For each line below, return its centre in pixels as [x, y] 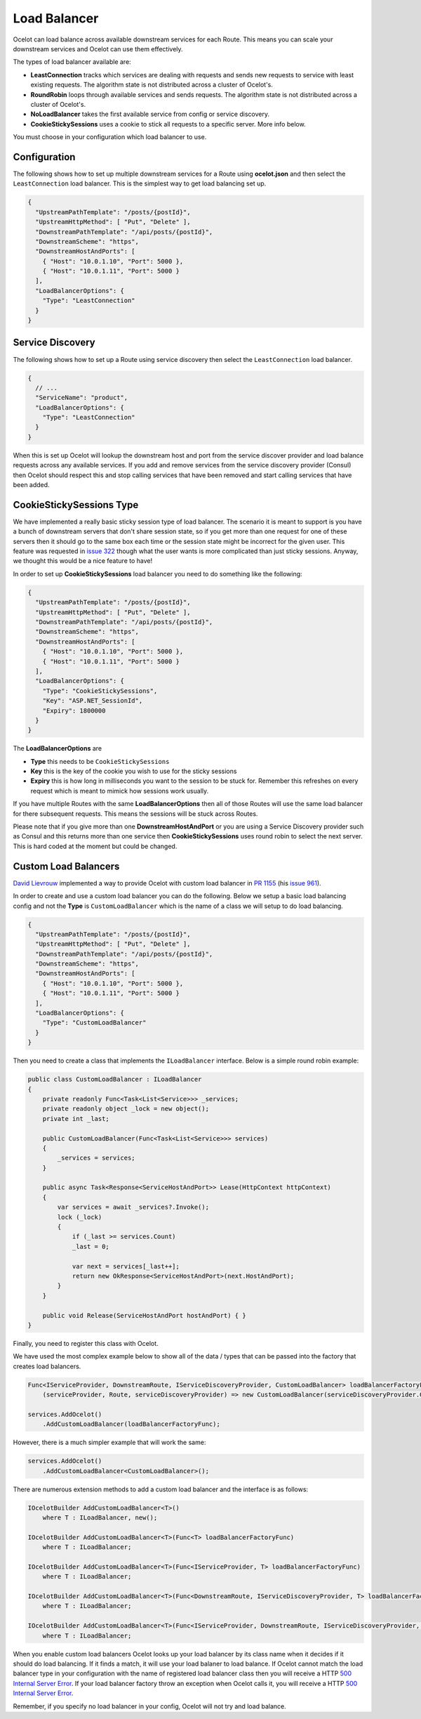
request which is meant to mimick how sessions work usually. [120, 791]
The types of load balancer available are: [72, 62]
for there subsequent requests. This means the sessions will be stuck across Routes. [135, 813]
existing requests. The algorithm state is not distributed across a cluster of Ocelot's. [152, 85]
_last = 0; [91, 1246]
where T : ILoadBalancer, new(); [100, 1517]
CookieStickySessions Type [76, 505]
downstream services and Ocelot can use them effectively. [98, 48]
